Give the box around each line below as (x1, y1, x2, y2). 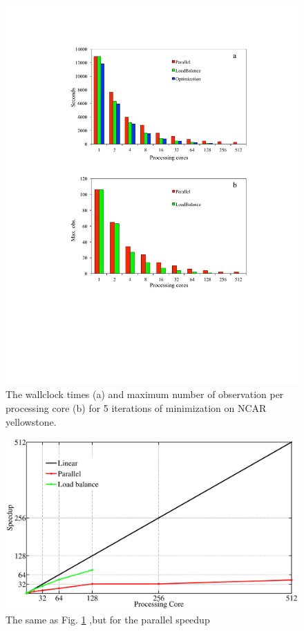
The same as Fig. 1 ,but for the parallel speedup (6, 612, 210, 626)
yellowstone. (6, 414, 57, 428)
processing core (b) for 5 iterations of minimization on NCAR (6, 401, 267, 415)
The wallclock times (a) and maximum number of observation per (6, 387, 284, 402)
